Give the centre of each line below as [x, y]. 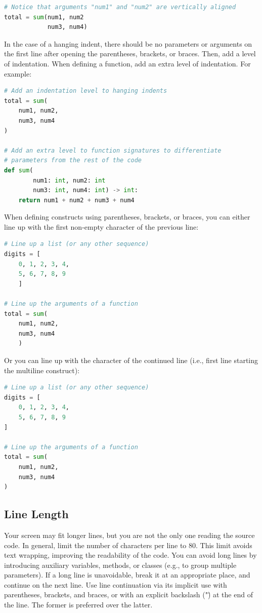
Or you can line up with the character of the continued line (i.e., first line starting [131, 360]
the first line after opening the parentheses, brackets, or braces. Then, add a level [130, 53]
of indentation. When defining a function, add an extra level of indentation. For [127, 63]
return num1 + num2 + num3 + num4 [76, 200]
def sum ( [19, 170]
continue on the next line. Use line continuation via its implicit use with [116, 584]
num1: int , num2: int [69, 180]
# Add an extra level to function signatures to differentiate [113, 150]
